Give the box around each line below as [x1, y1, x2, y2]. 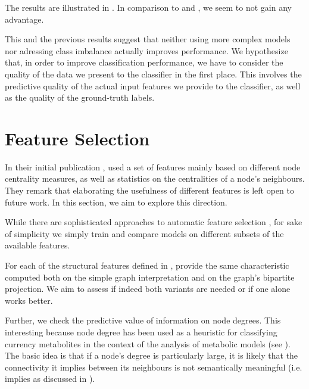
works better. [5, 294, 53, 306]
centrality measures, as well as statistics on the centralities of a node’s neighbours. [5, 172, 305, 185]
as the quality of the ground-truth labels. [5, 91, 155, 104]
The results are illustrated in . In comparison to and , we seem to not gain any [5, 1, 292, 13]
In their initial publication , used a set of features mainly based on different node [5, 160, 301, 173]
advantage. [5, 13, 44, 25]
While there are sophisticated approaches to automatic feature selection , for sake [5, 216, 302, 228]
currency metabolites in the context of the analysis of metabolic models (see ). [5, 337, 291, 350]
